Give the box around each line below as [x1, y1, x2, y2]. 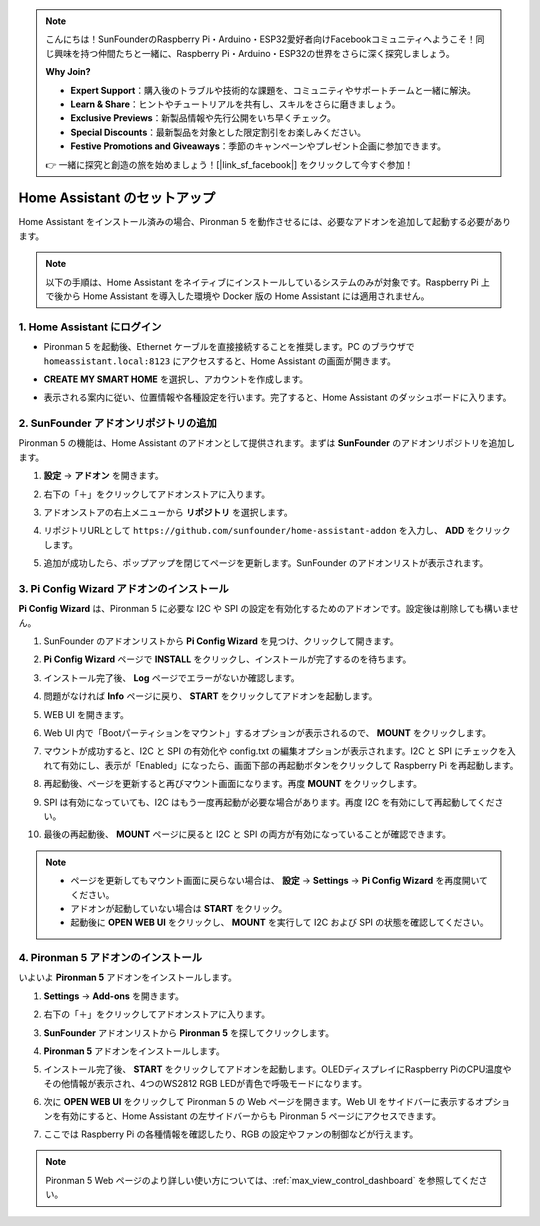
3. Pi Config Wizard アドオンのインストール [18, 581, 229, 595]
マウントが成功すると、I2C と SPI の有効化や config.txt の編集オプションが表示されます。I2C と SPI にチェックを [43, 745, 507, 757]
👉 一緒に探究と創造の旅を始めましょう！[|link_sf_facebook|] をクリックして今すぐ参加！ [45, 158, 414, 170]
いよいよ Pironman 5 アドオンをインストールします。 [18, 971, 237, 984]
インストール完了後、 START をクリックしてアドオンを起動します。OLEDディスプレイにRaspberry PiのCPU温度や [43, 1063, 512, 1075]
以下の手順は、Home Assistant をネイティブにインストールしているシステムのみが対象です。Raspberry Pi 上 [45, 276, 490, 288]
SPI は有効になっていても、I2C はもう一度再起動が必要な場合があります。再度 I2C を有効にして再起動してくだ [43, 796, 495, 808]
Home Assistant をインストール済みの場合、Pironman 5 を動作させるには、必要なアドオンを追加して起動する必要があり [18, 216, 512, 228]
